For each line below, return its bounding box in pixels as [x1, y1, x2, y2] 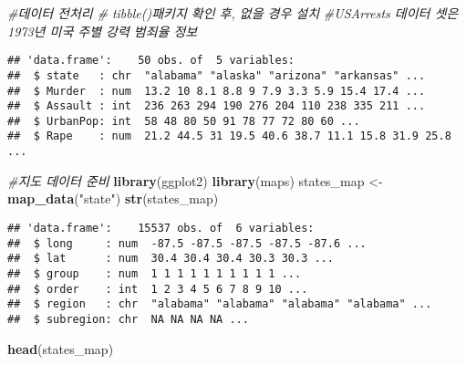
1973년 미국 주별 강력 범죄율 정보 [7, 21, 198, 40]
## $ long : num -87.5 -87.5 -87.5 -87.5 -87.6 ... [7, 236, 367, 250]
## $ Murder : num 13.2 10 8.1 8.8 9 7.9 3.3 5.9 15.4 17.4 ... [7, 84, 426, 98]
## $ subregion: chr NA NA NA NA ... [7, 312, 249, 326]
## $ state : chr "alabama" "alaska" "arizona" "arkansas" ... [7, 68, 426, 82]
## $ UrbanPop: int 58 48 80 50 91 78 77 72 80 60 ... [7, 114, 360, 128]
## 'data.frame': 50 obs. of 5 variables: [7, 54, 295, 68]
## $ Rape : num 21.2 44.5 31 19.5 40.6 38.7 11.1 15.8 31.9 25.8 [7, 130, 451, 143]
